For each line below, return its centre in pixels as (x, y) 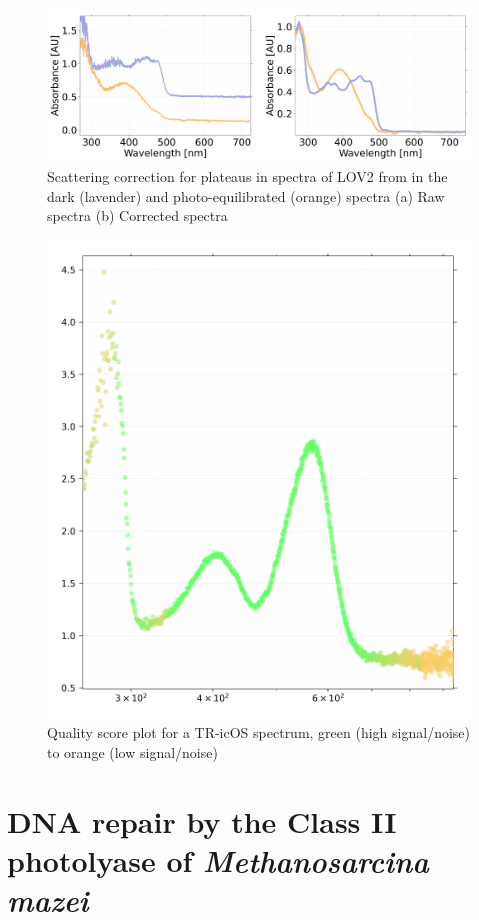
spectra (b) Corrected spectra (137, 215)
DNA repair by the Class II (202, 820)
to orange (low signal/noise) (132, 751)
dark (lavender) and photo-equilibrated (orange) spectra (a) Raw (246, 195)
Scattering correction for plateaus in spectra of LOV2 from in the (247, 176)
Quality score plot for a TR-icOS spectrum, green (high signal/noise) (258, 732)
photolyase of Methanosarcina (218, 860)
